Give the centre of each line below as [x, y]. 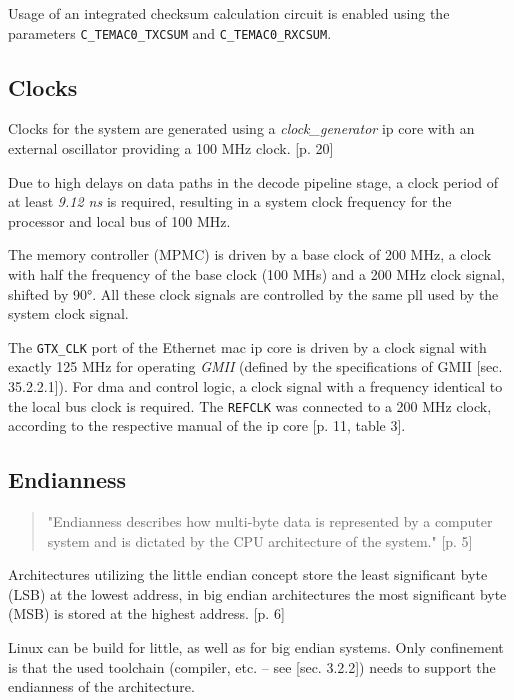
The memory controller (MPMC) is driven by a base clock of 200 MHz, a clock [250, 254]
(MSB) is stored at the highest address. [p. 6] [146, 613]
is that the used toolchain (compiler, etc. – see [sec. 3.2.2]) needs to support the [252, 666]
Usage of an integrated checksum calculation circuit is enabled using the [229, 13]
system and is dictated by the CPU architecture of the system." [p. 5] [260, 540]
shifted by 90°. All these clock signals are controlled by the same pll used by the [253, 293]
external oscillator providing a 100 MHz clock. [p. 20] [171, 148]
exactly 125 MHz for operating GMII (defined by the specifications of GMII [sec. [255, 366]
